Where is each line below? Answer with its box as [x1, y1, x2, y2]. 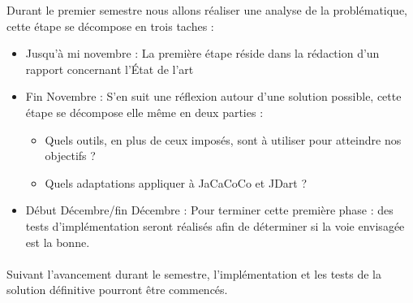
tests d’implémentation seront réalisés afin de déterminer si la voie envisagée [25, 217, 405, 234]
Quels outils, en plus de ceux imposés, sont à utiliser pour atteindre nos [45, 131, 402, 148]
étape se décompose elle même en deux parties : [25, 103, 264, 120]
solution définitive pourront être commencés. [6, 281, 228, 298]
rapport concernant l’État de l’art [25, 60, 194, 77]
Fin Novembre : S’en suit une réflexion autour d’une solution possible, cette [25, 88, 402, 105]
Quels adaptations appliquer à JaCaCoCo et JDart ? [45, 174, 308, 191]
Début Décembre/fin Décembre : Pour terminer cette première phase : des [25, 201, 394, 219]
